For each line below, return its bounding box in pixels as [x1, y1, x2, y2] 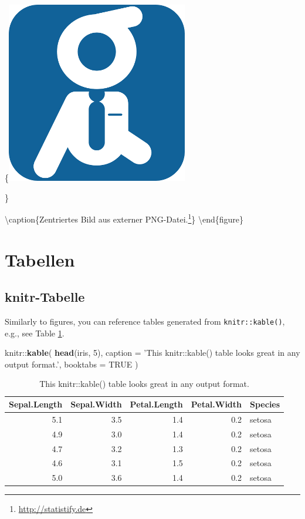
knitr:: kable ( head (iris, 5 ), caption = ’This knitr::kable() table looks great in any [5, 346, 300, 359]
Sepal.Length [9, 398, 63, 410]
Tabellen [5, 247, 75, 271]
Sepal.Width [70, 398, 122, 410]
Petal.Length [130, 398, 183, 410]
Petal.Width [191, 398, 242, 410]
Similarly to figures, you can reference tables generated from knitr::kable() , [5, 315, 285, 328]
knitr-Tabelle [5, 288, 85, 306]
